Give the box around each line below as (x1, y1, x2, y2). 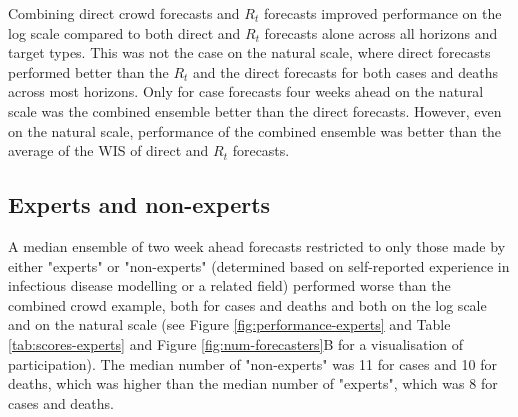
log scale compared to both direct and (8, 22, 241, 43)
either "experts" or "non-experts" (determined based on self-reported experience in (8, 255, 510, 276)
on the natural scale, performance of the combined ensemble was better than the (8, 120, 502, 141)
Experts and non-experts (8, 189, 271, 220)
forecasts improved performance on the (263, 3, 502, 23)
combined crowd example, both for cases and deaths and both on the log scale (8, 294, 487, 315)
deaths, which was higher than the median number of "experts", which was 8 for (8, 373, 498, 394)
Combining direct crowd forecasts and (8, 3, 240, 23)
